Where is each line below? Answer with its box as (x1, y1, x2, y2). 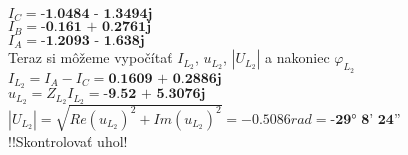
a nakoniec (265, 47, 330, 68)
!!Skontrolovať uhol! (8, 130, 128, 151)
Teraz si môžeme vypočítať (8, 47, 173, 68)
